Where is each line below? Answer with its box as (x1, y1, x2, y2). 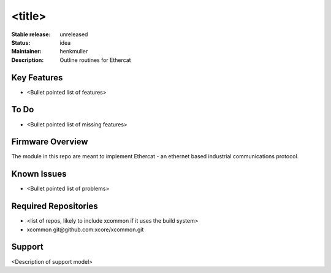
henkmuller (59, 48, 88, 55)
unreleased (59, 31, 88, 38)
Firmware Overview (11, 137, 88, 147)
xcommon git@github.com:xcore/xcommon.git (26, 226, 144, 233)
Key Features (11, 72, 63, 83)
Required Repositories (11, 201, 98, 212)
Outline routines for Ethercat (59, 56, 131, 64)
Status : (11, 39, 31, 46)
